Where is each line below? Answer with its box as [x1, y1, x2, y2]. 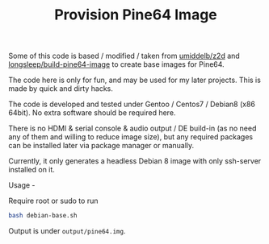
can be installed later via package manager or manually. [8, 141, 195, 151]
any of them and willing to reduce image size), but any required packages [8, 132, 253, 142]
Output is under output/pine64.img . [8, 226, 126, 236]
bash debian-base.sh [8, 212, 78, 220]
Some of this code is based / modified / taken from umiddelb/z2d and [8, 51, 240, 61]
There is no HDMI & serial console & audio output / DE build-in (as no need [8, 123, 257, 134]
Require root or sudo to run [8, 196, 99, 206]
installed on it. [8, 165, 55, 175]
